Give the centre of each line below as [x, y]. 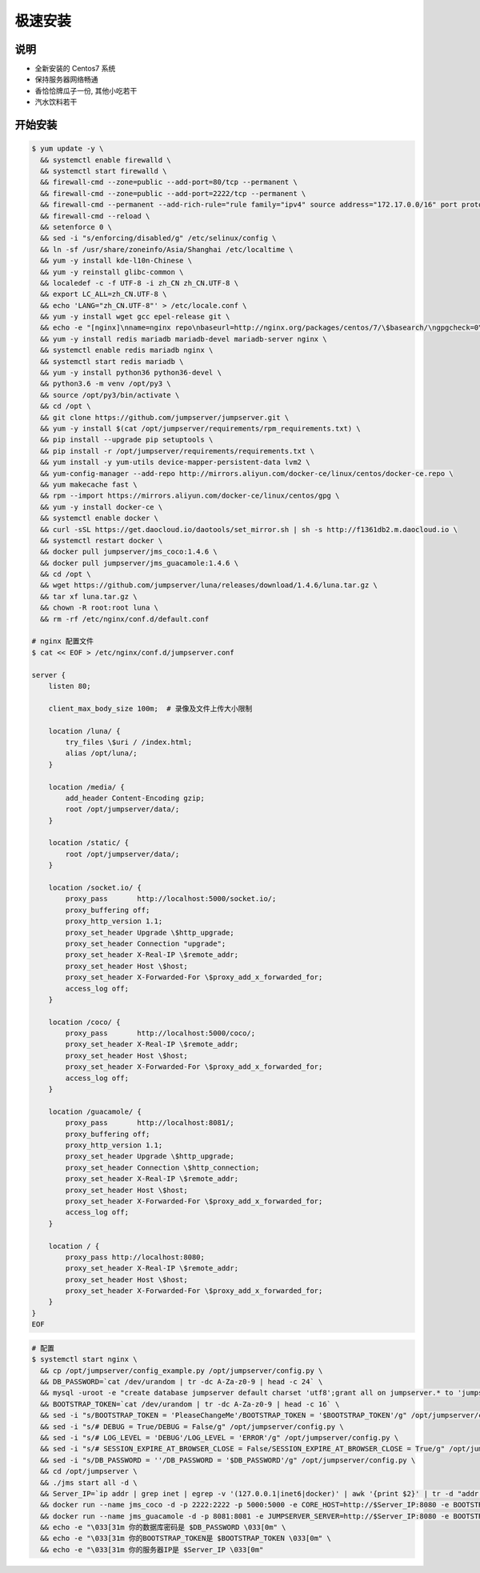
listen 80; [70, 686]
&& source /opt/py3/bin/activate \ [110, 395]
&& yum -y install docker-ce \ [102, 507]
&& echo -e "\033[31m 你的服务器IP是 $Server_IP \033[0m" [152, 1549]
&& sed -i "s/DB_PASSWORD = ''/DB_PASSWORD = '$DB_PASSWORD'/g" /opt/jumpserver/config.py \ [228, 1460]
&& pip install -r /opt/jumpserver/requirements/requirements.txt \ [178, 451]
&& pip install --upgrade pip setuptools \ [127, 440]
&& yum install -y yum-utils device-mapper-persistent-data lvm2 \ [175, 462]
